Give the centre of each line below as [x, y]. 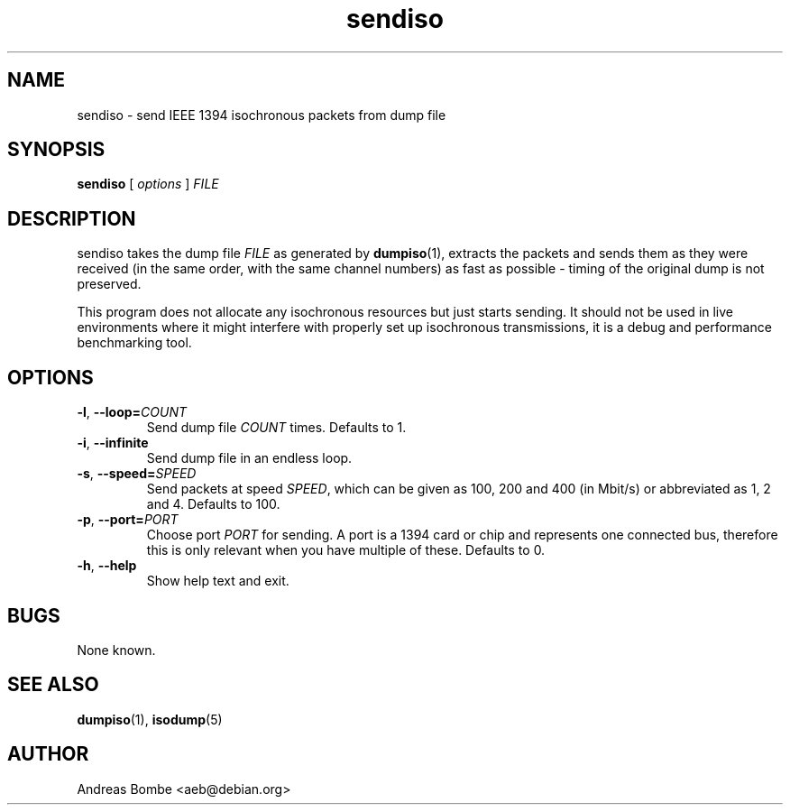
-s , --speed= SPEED [137, 474]
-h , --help [107, 566]
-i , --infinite [113, 443]
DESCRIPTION [72, 218]
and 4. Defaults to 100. [213, 504]
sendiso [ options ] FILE [148, 184]
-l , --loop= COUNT [132, 412]
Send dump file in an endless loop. [249, 458]
